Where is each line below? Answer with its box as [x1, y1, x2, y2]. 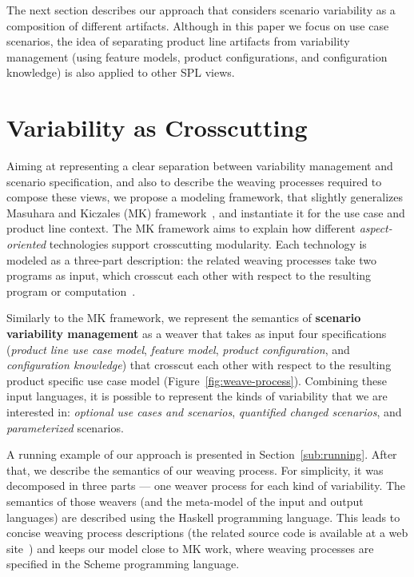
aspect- [359, 220, 392, 237]
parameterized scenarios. [6, 419, 124, 436]
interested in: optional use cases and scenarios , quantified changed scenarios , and [6, 404, 402, 420]
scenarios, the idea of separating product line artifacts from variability [6, 33, 350, 50]
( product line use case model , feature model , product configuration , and [6, 340, 350, 357]
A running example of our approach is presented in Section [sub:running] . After [6, 446, 397, 463]
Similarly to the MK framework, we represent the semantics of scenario [6, 309, 361, 326]
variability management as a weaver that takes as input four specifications [6, 325, 387, 342]
